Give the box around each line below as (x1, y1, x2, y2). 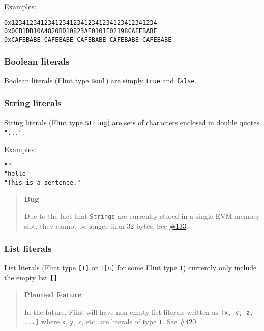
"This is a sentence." (4, 178, 81, 186)
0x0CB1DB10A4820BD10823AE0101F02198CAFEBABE (4, 27, 157, 35)
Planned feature (24, 289, 82, 299)
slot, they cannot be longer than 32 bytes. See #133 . (24, 220, 189, 231)
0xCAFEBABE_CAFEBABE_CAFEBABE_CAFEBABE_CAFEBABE (4, 36, 172, 43)
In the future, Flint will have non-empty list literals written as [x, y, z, (24, 306, 254, 317)
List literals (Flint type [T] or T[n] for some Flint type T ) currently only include (4, 262, 257, 273)
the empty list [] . (4, 272, 60, 283)
